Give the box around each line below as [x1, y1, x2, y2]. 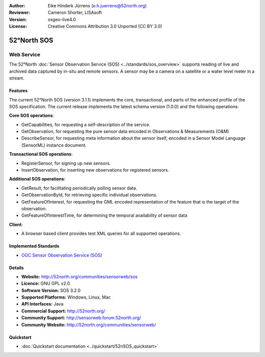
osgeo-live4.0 [48, 16, 76, 22]
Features [9, 88, 28, 94]
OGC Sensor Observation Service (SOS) [21, 252, 103, 258]
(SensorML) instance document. [21, 142, 87, 148]
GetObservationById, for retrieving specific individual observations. [21, 192, 158, 198]
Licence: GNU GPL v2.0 [21, 280, 70, 286]
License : [9, 24, 27, 29]
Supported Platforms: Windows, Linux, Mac [21, 294, 111, 300]
